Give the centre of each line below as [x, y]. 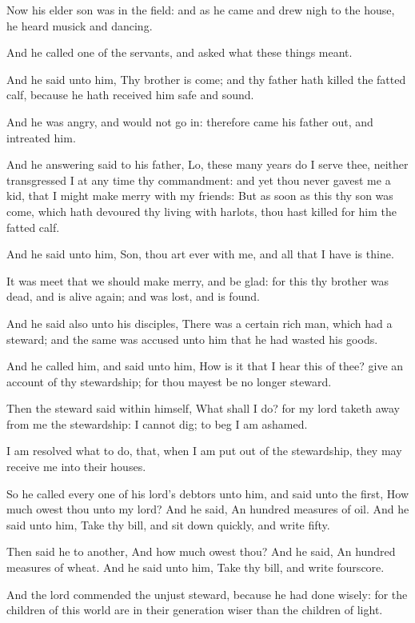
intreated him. [41, 137]
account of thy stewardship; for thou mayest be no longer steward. [169, 381]
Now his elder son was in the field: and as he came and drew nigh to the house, [201, 10]
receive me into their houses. [76, 467]
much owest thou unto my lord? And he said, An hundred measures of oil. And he [208, 509]
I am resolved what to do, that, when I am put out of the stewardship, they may [204, 451]
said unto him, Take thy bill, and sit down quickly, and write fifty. [168, 524]
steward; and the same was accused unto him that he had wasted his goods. [192, 339]
